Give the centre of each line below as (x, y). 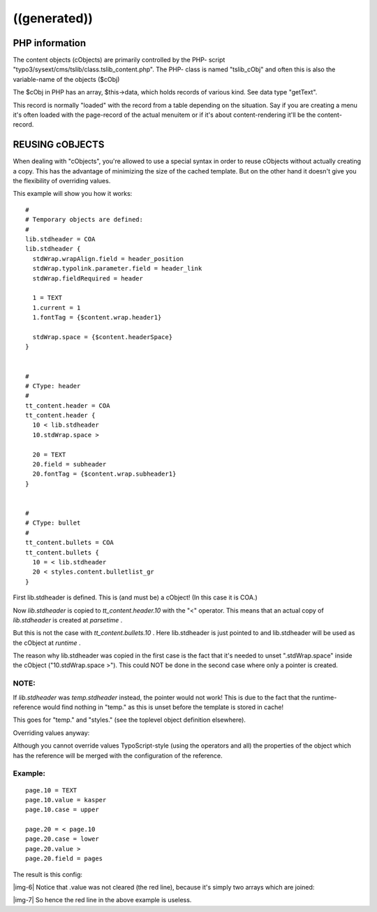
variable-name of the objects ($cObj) (66, 79)
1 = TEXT (47, 298)
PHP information (50, 43)
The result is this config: (48, 874)
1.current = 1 (57, 307)
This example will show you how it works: (73, 194)
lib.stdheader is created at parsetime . (68, 620)
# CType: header (53, 386)
